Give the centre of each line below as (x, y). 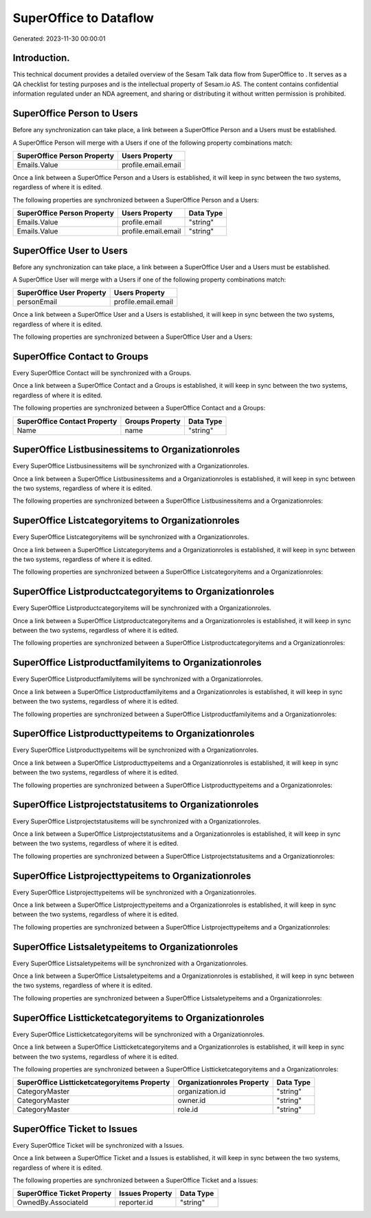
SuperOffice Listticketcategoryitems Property (93, 1082)
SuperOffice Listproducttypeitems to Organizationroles (134, 734)
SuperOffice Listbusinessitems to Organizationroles (126, 450)
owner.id (192, 1100)
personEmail (37, 302)
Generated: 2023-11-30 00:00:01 (59, 39)
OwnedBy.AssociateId (53, 1203)
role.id (188, 1110)
